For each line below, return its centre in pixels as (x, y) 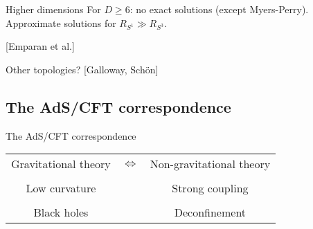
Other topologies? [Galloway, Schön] (82, 69)
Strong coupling (210, 188)
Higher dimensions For (53, 9)
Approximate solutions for (61, 22)
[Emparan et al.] (40, 46)
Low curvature (61, 188)
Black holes (61, 212)
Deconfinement (210, 212)
